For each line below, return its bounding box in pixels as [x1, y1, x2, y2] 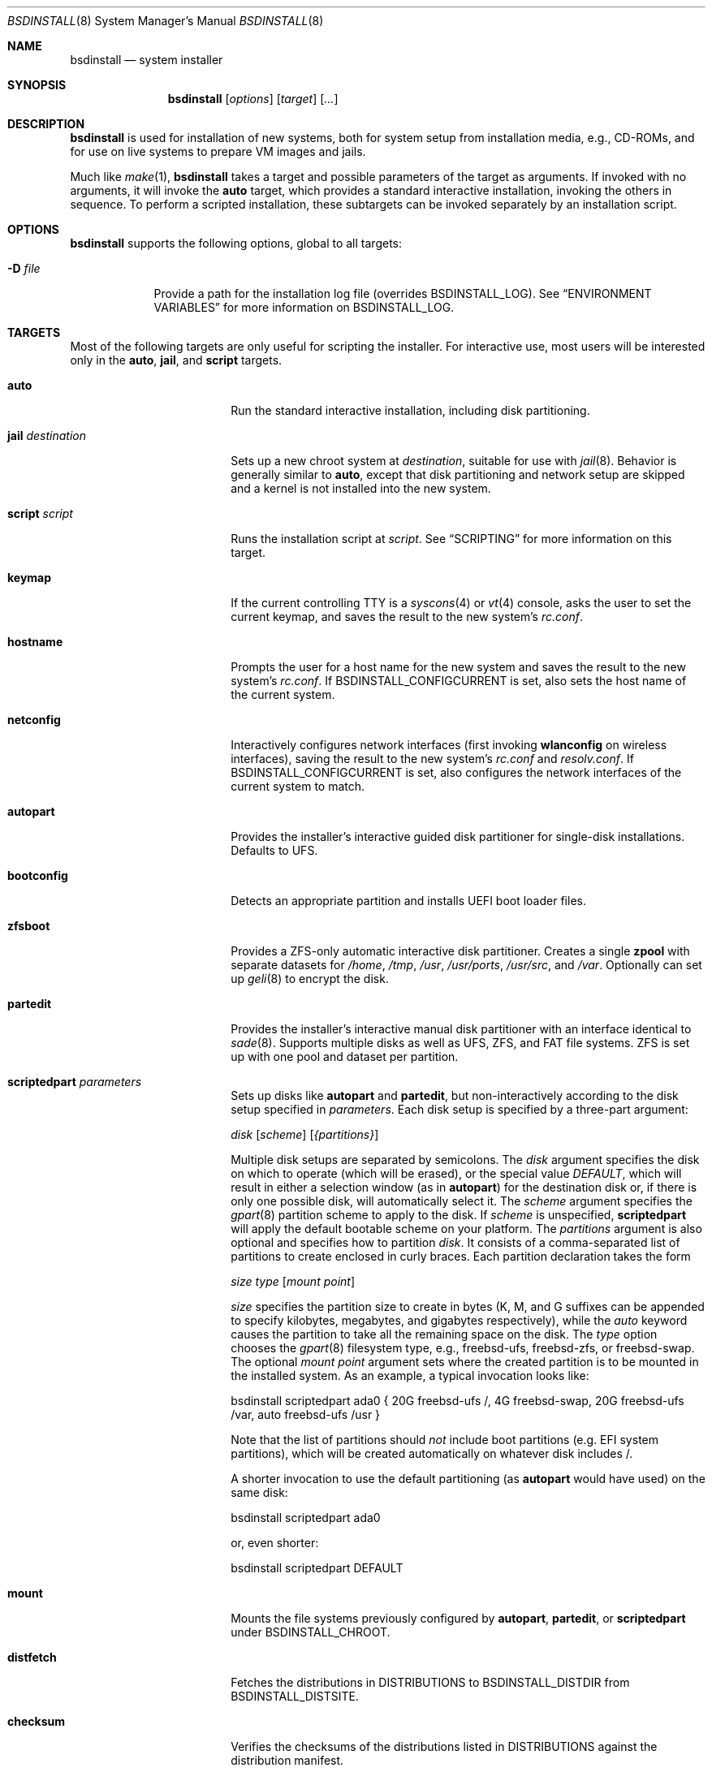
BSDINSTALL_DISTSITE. [231, 1689, 359, 1703]
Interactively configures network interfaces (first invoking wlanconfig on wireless [231, 738, 667, 752]
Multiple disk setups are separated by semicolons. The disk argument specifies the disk [231, 1153, 700, 1166]
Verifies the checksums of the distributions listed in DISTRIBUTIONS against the [231, 1740, 658, 1753]
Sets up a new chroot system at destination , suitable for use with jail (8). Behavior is [231, 454, 677, 468]
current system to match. [231, 779, 365, 793]
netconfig [7, 713, 61, 726]
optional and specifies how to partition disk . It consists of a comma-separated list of [231, 1235, 680, 1249]
